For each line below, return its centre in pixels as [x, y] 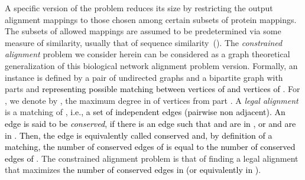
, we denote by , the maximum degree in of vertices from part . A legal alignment [152, 100]
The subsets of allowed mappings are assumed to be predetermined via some [143, 31]
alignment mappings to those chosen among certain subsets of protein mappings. [151, 19]
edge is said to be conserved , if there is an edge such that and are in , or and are [150, 123]
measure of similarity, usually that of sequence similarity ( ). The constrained [144, 42]
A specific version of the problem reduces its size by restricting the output [139, 8]
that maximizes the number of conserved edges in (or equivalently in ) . [133, 170]
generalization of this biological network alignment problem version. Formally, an [151, 65]
